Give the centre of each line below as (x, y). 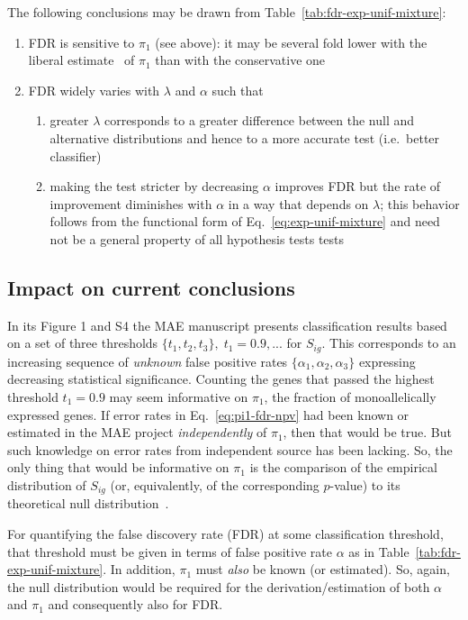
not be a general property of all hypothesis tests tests (197, 238)
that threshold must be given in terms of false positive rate (170, 551)
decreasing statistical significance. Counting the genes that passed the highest (221, 379)
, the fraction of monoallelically (350, 396)
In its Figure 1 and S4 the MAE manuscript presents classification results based (227, 325)
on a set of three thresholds (83, 343)
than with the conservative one (240, 60)
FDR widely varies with (94, 90)
